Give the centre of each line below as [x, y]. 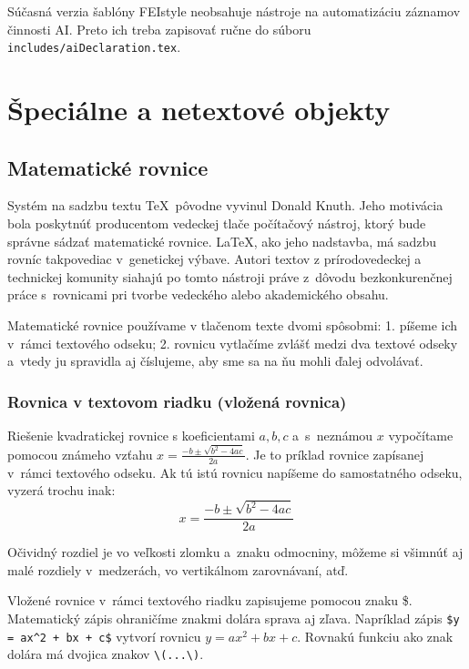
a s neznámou [333, 435]
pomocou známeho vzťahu [80, 454]
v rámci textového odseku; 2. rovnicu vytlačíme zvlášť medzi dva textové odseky [233, 343]
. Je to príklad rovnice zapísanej [335, 454]
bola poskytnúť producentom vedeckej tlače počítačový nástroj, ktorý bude [217, 223]
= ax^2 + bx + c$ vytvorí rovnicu [104, 636]
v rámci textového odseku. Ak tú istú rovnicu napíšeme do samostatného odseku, [235, 472]
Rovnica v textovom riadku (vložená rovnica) [177, 401]
